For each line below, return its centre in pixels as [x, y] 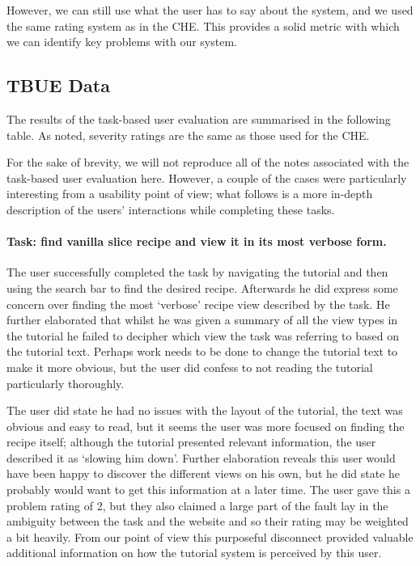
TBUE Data [58, 85]
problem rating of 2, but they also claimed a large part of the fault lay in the [197, 505]
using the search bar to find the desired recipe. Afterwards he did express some [202, 287]
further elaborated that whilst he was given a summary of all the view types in [202, 320]
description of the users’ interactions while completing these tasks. [171, 209]
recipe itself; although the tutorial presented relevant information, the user [191, 442]
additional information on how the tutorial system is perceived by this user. [194, 553]
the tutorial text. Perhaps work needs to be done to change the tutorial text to [202, 351]
